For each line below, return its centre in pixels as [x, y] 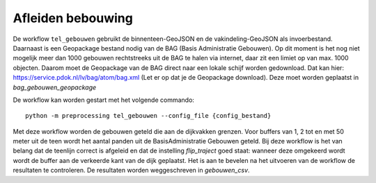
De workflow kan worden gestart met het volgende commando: [104, 100]
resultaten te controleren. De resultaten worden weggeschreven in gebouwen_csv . [131, 171]
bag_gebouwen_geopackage [55, 87]
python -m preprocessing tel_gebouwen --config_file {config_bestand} [148, 116]
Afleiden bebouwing [73, 18]
